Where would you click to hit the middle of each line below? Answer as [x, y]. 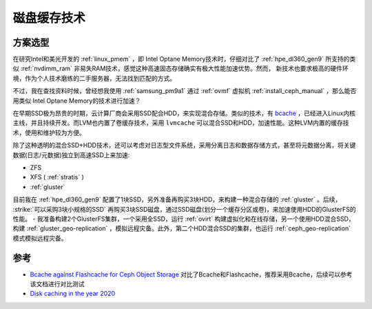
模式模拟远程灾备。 [40, 238]
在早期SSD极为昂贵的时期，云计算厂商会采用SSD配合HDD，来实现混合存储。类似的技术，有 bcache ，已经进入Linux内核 [184, 113]
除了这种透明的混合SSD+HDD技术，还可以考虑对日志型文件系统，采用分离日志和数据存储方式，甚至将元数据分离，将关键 [184, 146]
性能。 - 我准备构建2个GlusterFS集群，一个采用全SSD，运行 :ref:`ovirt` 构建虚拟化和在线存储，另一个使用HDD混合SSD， [184, 219]
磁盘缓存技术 [49, 18]
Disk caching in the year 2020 [73, 294]
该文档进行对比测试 [57, 284]
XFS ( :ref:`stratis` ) [57, 177]
